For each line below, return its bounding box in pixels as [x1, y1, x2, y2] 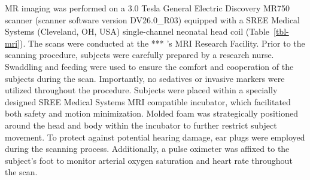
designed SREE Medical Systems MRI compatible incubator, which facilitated [5, 95, 291, 108]
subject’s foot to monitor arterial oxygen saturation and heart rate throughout [5, 154, 293, 166]
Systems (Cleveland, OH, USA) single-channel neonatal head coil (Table [5, 25, 270, 38]
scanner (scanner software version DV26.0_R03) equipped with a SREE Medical [5, 13, 300, 26]
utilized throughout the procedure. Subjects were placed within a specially [5, 84, 278, 96]
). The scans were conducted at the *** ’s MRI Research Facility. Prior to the [19, 36, 305, 49]
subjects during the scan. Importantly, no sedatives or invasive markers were [5, 72, 285, 84]
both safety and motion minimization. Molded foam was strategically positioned [5, 107, 298, 120]
